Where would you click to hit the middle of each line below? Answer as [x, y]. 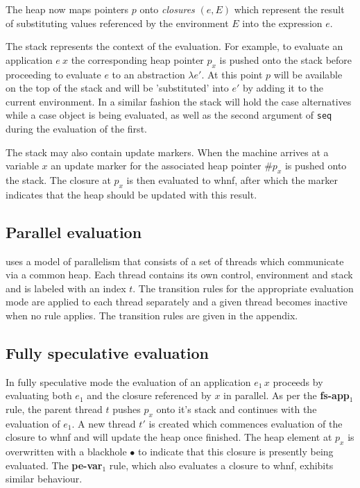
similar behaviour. [44, 479]
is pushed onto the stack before [286, 59]
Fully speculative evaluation [107, 352]
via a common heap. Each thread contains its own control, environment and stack [179, 275]
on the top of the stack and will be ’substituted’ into [117, 88]
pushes [127, 409]
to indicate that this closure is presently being [236, 452]
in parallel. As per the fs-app [286, 395]
